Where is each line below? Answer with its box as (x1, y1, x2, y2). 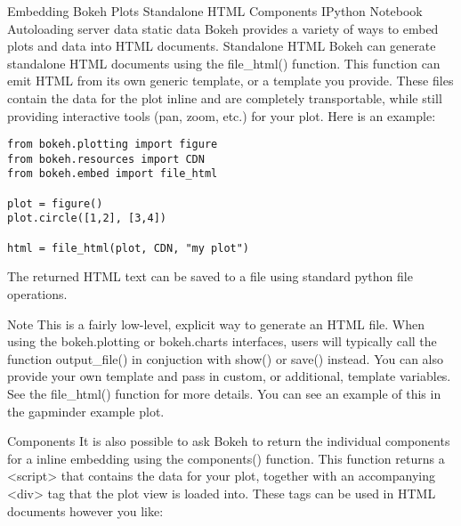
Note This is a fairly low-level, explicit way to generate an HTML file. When (7, 314, 425, 333)
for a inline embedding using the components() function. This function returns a (7, 449, 445, 467)
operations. (7, 285, 68, 303)
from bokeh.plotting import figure (7, 138, 218, 151)
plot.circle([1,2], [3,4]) (7, 212, 166, 225)
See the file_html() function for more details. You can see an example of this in (7, 384, 441, 402)
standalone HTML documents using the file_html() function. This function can (7, 53, 441, 72)
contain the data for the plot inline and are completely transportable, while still (7, 88, 442, 107)
